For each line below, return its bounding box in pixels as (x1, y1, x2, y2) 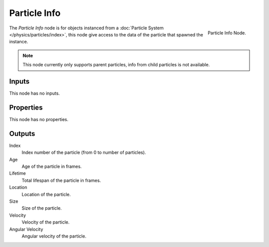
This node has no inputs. (9, 90, 60, 97)
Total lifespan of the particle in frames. (21, 177, 101, 183)
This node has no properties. (9, 116, 69, 122)
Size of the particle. (21, 205, 62, 211)
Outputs (9, 129, 35, 138)
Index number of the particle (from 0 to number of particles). (21, 149, 146, 155)
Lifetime (9, 170, 26, 176)
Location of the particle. (21, 191, 71, 197)
